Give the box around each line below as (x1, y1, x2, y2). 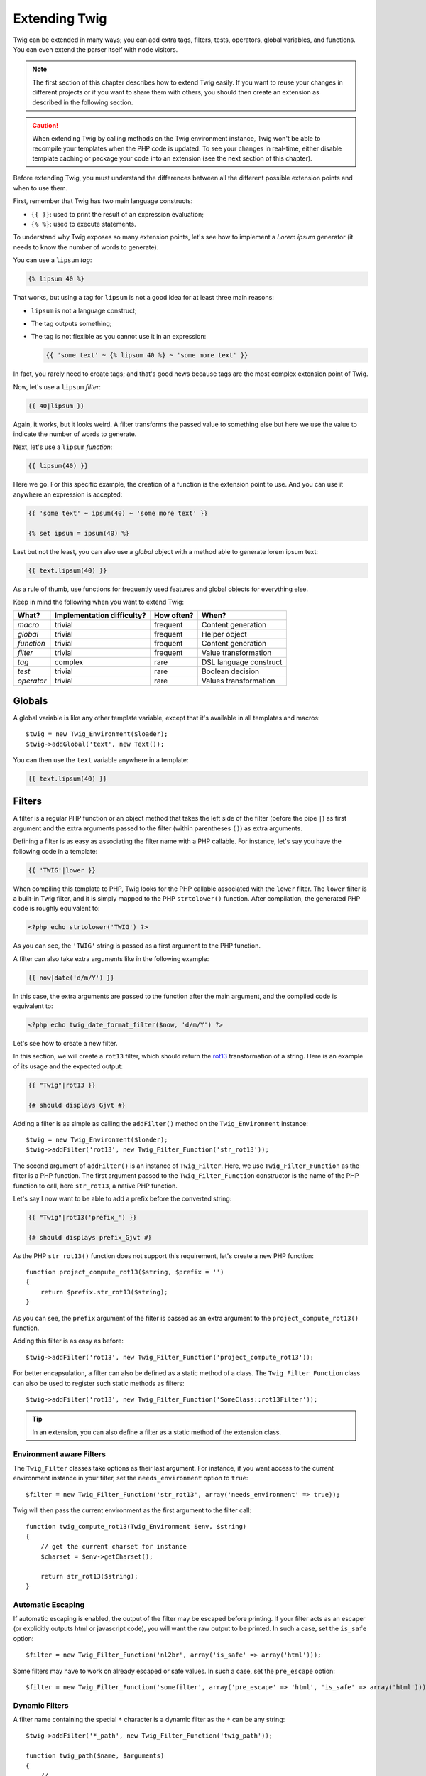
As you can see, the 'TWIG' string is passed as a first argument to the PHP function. (13, 941, 261, 950)
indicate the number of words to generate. (13, 430, 137, 438)
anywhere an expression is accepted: (13, 490, 123, 499)
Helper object (201, 629, 248, 639)
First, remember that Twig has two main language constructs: (13, 197, 193, 205)
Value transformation (201, 648, 272, 658)
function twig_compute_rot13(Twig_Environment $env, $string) (26, 1522, 247, 1531)
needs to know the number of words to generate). (13, 242, 159, 251)
